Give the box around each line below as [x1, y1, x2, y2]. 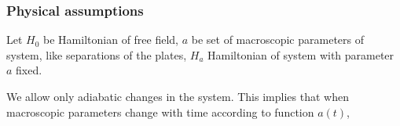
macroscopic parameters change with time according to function [6, 103, 314, 120]
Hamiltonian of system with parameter [207, 46, 394, 63]
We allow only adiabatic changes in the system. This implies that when [6, 88, 349, 104]
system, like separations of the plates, [6, 46, 187, 63]
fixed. [16, 62, 42, 78]
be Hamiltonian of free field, [43, 31, 179, 48]
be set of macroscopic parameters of [191, 31, 365, 48]
